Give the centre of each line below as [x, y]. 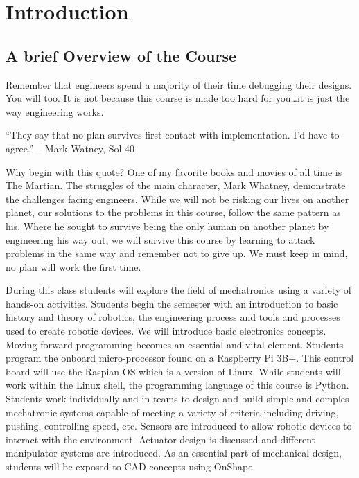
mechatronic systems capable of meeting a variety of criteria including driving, [172, 412]
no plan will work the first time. [73, 266]
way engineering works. [55, 111]
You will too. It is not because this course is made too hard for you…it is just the [178, 98]
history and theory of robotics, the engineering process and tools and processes [173, 317]
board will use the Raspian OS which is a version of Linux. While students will [173, 371]
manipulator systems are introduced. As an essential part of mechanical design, [174, 453]
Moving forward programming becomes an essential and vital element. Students [175, 344]
